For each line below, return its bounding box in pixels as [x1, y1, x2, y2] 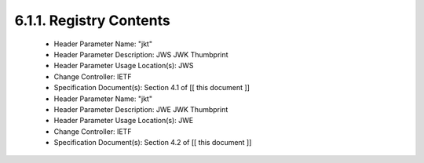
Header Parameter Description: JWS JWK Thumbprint [53, 49, 228, 59]
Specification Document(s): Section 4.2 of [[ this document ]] [53, 138, 252, 147]
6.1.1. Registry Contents [14, 12, 170, 29]
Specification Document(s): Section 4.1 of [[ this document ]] [53, 83, 250, 92]
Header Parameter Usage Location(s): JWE [53, 116, 194, 125]
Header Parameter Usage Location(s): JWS [53, 61, 194, 71]
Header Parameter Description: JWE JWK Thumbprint [53, 104, 228, 114]
